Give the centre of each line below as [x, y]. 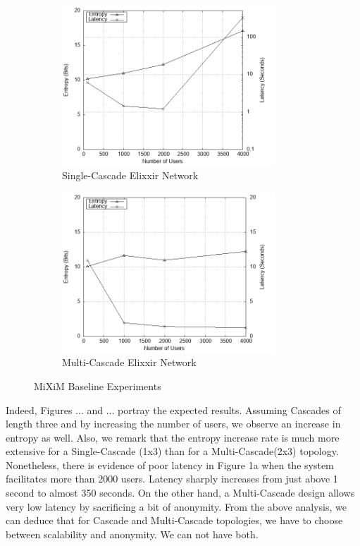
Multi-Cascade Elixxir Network [129, 362]
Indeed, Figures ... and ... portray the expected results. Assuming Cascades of [173, 409]
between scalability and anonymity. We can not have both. [132, 534]
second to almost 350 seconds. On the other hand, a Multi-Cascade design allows [180, 493]
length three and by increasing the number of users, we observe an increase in [173, 424]
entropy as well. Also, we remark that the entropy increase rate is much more [173, 437]
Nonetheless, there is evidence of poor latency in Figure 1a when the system [170, 465]
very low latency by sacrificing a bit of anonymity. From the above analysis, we [176, 506]
